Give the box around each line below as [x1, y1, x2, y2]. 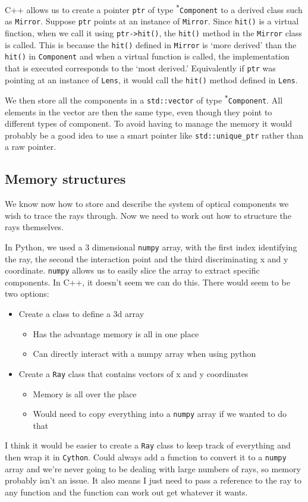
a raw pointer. [5, 140, 56, 153]
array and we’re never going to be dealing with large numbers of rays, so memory [5, 462, 301, 475]
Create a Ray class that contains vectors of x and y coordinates [18, 367, 249, 379]
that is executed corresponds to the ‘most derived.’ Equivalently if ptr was [5, 61, 276, 74]
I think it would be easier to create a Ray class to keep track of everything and [5, 439, 291, 451]
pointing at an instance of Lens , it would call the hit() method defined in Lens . [5, 73, 298, 86]
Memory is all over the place [33, 387, 137, 400]
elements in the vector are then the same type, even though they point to [5, 105, 272, 118]
